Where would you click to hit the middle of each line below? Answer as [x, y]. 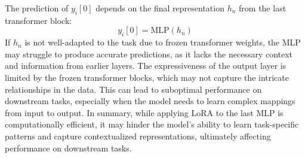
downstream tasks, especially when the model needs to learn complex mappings [150, 101]
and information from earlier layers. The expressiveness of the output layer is [146, 66]
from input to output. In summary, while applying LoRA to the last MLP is [144, 112]
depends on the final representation [160, 8]
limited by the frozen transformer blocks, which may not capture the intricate [147, 77]
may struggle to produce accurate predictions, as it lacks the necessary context [149, 54]
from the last [263, 8]
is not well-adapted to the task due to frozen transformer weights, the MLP [163, 42]
